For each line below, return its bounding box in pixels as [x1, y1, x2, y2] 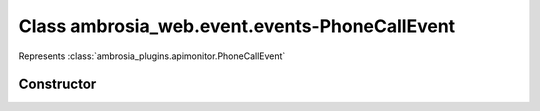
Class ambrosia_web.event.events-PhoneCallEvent [18, 15, 456, 37]
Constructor [18, 76, 97, 93]
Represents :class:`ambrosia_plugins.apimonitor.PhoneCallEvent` [18, 50, 286, 62]
